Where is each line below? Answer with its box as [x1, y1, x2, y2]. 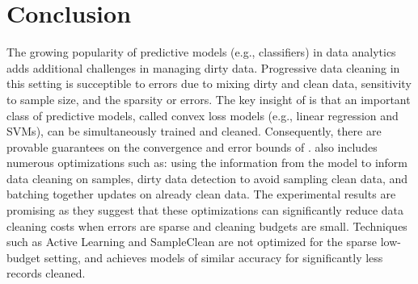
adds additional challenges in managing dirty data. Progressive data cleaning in [6, 59, 400, 76]
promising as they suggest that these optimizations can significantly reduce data [6, 202, 403, 219]
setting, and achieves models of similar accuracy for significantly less [44, 248, 383, 265]
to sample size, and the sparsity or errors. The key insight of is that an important [6, 90, 411, 107]
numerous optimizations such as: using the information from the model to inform [6, 154, 408, 171]
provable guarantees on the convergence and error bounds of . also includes [6, 138, 378, 155]
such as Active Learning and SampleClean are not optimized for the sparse [6, 233, 377, 250]
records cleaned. [6, 265, 86, 282]
